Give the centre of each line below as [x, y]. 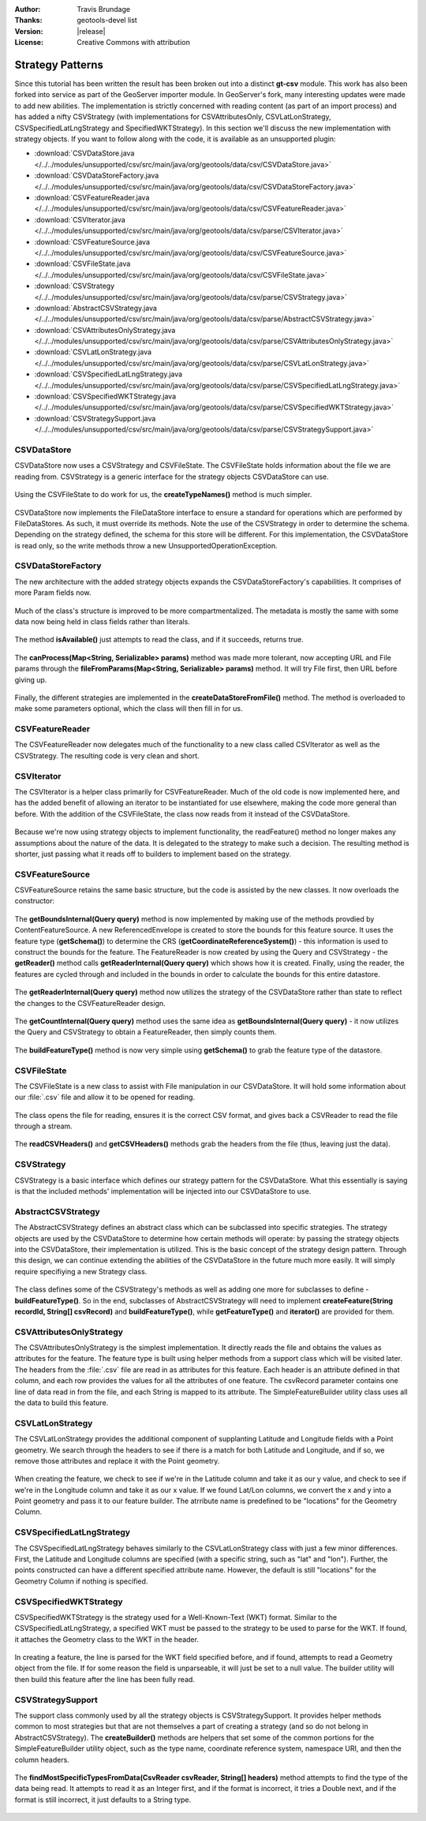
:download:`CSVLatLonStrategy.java [93, 352]
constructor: [35, 901]
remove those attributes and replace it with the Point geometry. [117, 1460]
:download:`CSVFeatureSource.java [92, 241]
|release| [91, 31]
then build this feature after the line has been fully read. [105, 1679]
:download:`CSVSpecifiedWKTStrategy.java [105, 396]
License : [29, 43]
